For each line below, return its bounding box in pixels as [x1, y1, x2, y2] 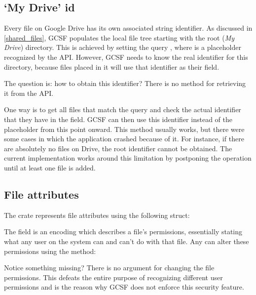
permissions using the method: [4, 246, 96, 256]
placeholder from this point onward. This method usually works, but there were [4, 124, 245, 134]
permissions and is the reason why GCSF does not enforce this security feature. [4, 282, 244, 292]
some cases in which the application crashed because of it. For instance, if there [4, 133, 244, 144]
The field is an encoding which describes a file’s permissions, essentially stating [4, 226, 243, 237]
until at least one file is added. [4, 162, 96, 172]
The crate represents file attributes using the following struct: [4, 210, 190, 220]
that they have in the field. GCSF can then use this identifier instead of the [4, 114, 232, 124]
